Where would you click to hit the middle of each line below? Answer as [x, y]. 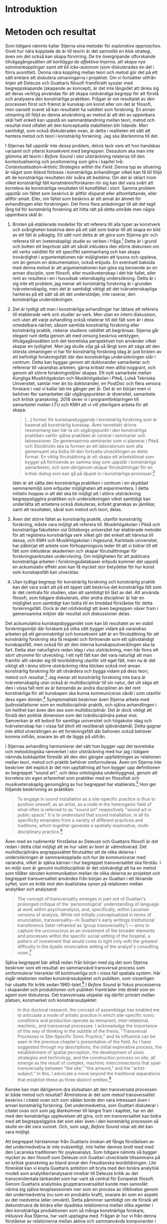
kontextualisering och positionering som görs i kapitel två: [64, 162]
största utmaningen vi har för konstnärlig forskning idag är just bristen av [87, 351]
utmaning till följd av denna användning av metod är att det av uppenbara [80, 115]
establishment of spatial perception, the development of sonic [81, 1052]
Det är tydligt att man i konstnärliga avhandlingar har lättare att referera [85, 309]
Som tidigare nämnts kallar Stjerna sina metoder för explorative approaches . [83, 46]
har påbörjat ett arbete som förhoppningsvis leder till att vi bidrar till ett [85, 546]
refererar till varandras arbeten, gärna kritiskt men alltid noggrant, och [84, 367]
